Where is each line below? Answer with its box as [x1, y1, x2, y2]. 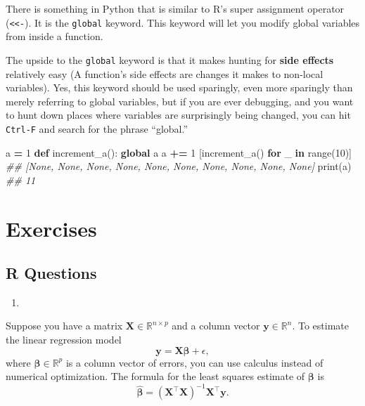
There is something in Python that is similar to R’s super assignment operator [6, 1, 345, 15]
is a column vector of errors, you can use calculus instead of [65, 355, 324, 369]
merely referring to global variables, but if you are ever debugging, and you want [6, 93, 354, 108]
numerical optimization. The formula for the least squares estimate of [6, 369, 305, 384]
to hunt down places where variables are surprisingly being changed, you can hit [6, 107, 351, 122]
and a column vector [172, 318, 260, 333]
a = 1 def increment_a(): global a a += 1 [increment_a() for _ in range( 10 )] [6, 145, 352, 159]
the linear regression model [6, 332, 122, 347]
